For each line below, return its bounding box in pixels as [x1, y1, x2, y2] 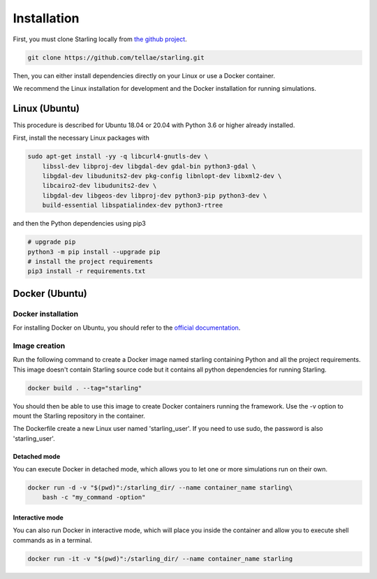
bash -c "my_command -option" [42, 493, 146, 501]
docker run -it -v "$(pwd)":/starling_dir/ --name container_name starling [27, 555, 293, 562]
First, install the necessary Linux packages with [13, 133, 149, 142]
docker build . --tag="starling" [27, 384, 142, 392]
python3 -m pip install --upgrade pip [27, 248, 161, 256]
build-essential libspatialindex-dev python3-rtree [42, 201, 223, 210]
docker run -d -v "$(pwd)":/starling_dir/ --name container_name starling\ [27, 484, 293, 492]
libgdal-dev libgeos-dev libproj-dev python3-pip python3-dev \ [42, 191, 267, 199]
